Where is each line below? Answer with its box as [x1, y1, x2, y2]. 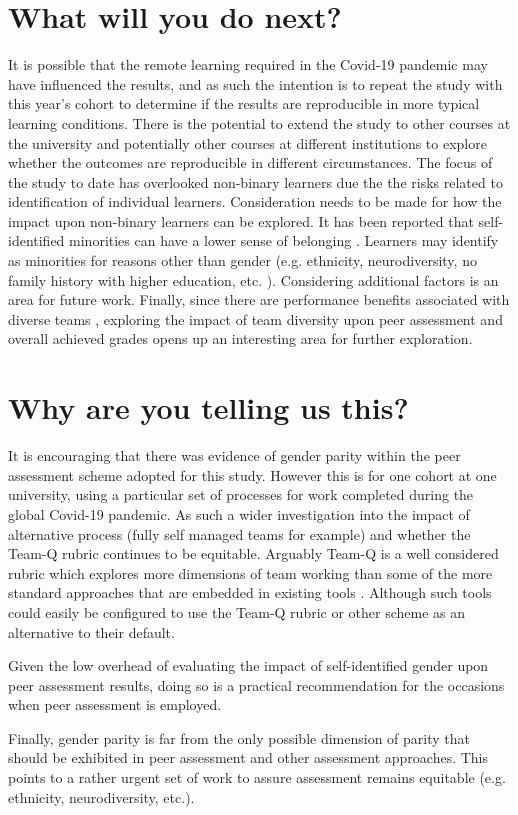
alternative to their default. [8, 621, 175, 642]
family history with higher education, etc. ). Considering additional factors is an [8, 269, 499, 290]
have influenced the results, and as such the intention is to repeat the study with [8, 73, 503, 94]
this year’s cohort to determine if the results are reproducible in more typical [8, 93, 480, 114]
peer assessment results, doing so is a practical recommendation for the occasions [8, 674, 505, 695]
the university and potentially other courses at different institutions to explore [8, 132, 487, 153]
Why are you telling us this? [8, 387, 409, 428]
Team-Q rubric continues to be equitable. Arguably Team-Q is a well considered [8, 543, 499, 564]
